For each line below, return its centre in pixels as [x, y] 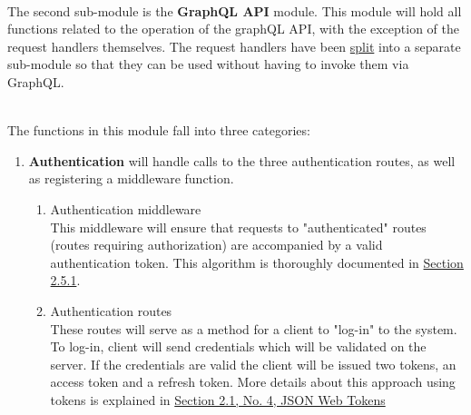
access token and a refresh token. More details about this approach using [253, 382]
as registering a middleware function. [131, 178]
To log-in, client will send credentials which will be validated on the [238, 346]
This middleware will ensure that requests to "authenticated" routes [238, 227]
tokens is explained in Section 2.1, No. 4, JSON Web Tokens [218, 399]
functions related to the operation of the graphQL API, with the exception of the [234, 29]
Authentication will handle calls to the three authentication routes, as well [242, 160]
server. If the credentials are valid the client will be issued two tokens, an [253, 364]
